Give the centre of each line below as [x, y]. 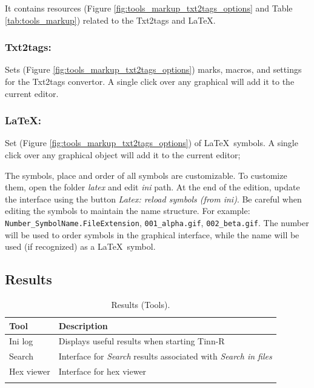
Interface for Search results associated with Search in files [165, 356]
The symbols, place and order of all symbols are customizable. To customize [146, 175]
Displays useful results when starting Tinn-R [142, 341]
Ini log [21, 341]
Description [83, 325]
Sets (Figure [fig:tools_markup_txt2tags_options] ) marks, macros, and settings [153, 69]
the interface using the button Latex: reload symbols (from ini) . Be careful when [153, 199]
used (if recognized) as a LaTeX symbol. [80, 246]
